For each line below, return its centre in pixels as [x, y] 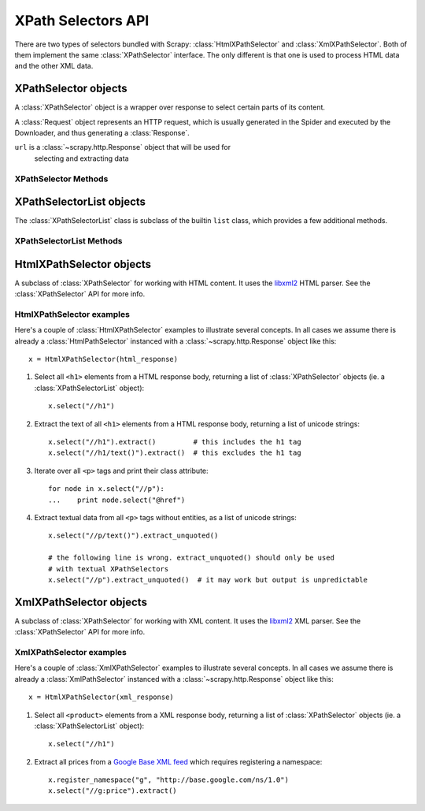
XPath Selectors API [82, 20]
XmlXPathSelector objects [81, 602]
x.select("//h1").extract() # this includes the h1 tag [175, 442]
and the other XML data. [54, 66]
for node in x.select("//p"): [107, 489]
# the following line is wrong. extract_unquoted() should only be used [191, 558]
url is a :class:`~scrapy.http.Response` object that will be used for [123, 147]
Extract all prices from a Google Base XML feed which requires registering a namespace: [178, 761]
